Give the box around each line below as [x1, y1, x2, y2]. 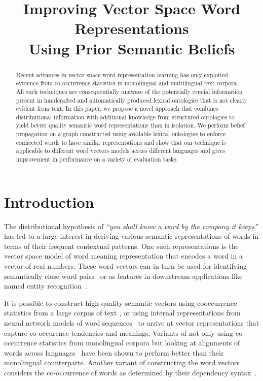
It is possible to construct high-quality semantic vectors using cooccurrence [4, 297, 237, 308]
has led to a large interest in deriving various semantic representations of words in [4, 231, 259, 241]
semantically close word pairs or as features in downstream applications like [4, 270, 243, 281]
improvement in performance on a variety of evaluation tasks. [16, 155, 178, 164]
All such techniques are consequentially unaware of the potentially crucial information [16, 87, 243, 96]
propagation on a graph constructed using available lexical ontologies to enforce [16, 130, 226, 138]
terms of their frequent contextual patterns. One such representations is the [4, 240, 239, 251]
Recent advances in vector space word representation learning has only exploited [16, 70, 228, 79]
